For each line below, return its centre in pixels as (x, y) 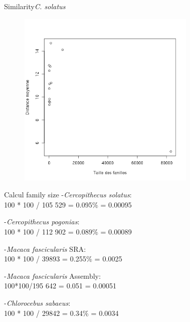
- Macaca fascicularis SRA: (45, 248)
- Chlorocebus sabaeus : (37, 302)
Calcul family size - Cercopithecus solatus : (68, 195)
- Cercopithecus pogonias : (42, 222)
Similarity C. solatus (35, 6)
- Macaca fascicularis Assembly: (53, 275)
